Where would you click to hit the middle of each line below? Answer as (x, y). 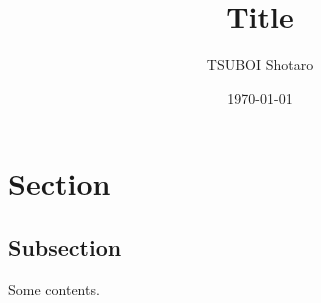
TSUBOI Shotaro (260, 64)
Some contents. (54, 288)
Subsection (65, 246)
